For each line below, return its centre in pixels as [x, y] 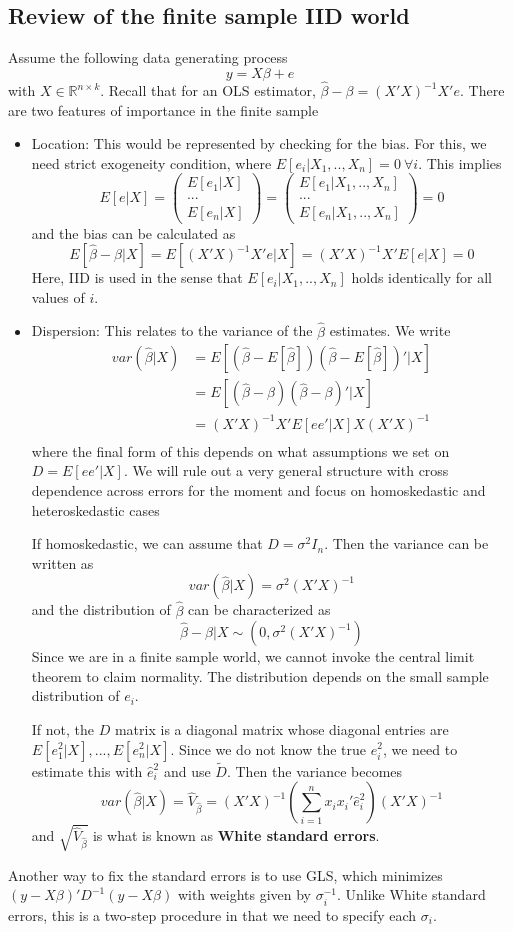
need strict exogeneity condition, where [151, 162]
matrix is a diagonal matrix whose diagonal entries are [281, 728]
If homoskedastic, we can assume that [147, 543]
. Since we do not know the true [268, 748]
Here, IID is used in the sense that [137, 277]
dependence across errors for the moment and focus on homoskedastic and [258, 489]
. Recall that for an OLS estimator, [208, 90]
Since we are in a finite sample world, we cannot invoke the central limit [253, 656]
